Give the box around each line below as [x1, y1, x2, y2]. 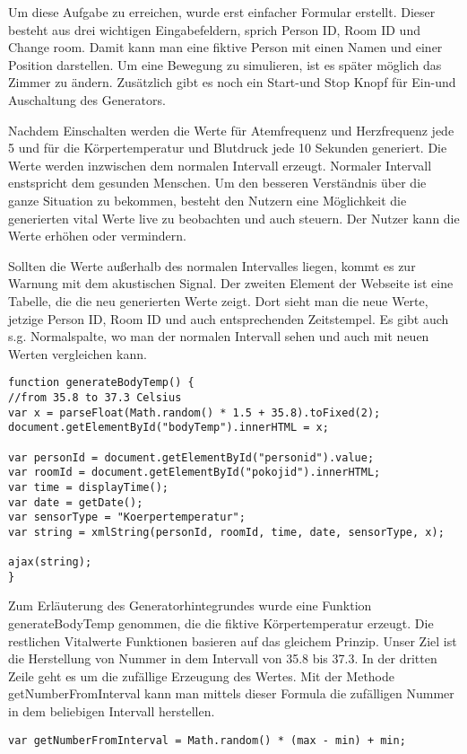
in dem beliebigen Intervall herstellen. [8, 702, 215, 721]
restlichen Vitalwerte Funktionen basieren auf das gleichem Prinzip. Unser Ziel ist [8, 631, 457, 650]
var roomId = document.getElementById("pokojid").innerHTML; [8, 466, 381, 479]
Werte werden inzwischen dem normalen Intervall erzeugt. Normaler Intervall [8, 155, 432, 174]
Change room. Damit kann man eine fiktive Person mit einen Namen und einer [8, 38, 443, 57]
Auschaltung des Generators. [8, 90, 166, 109]
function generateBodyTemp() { [8, 376, 195, 390]
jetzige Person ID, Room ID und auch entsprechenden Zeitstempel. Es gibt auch [8, 309, 449, 328]
